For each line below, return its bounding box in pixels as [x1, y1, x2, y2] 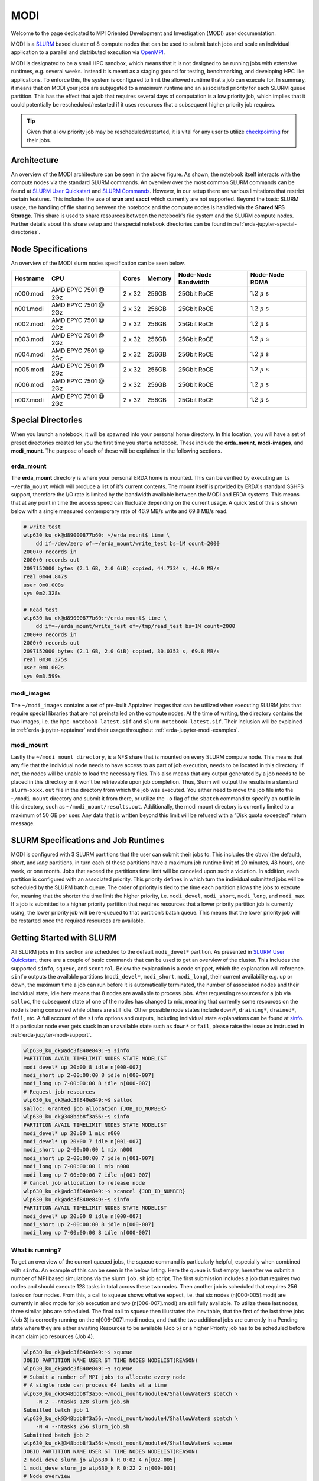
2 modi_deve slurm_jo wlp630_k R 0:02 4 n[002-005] [23, 1456, 177, 1463]
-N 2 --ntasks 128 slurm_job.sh [35, 1398, 130, 1405]
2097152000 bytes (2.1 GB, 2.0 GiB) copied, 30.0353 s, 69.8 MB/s [23, 647, 220, 655]
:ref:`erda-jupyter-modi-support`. [11, 1031, 92, 1038]
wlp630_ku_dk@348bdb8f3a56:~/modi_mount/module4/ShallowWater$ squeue [23, 1440, 233, 1447]
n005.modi [14, 365, 45, 373]
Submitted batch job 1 [23, 1407, 89, 1413]
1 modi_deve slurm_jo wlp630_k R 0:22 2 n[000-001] [23, 1465, 177, 1472]
